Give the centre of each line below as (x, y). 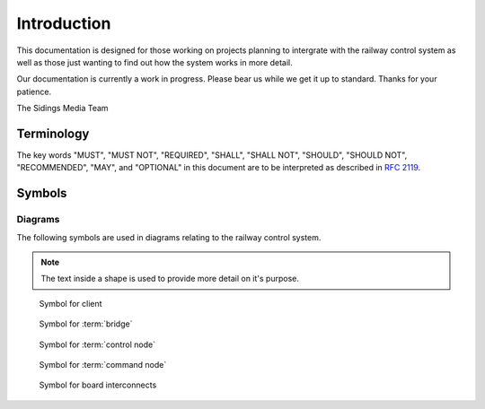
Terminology (53, 133)
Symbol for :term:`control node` (97, 344)
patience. (34, 91)
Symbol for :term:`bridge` (86, 324)
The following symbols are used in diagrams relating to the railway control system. (169, 237)
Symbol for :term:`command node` (103, 364)
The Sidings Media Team (62, 109)
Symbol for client (71, 303)
